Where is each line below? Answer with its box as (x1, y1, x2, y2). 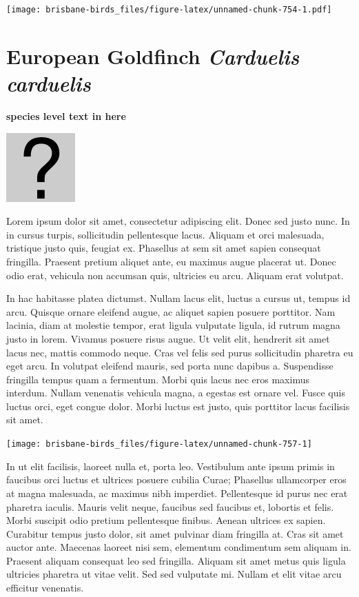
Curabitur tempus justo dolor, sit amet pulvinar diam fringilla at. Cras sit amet (6, 526, 344, 540)
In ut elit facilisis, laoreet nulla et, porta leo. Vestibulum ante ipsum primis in (6, 458, 335, 473)
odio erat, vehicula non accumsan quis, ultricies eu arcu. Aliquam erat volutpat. (6, 267, 344, 282)
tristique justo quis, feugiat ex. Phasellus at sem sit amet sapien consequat (6, 241, 321, 255)
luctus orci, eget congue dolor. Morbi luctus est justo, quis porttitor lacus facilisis (6, 398, 350, 413)
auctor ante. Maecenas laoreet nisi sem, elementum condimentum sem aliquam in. (6, 540, 351, 554)
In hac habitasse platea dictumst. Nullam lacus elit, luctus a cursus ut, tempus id (6, 291, 351, 305)
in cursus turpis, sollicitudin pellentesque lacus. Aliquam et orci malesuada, (6, 227, 325, 241)
